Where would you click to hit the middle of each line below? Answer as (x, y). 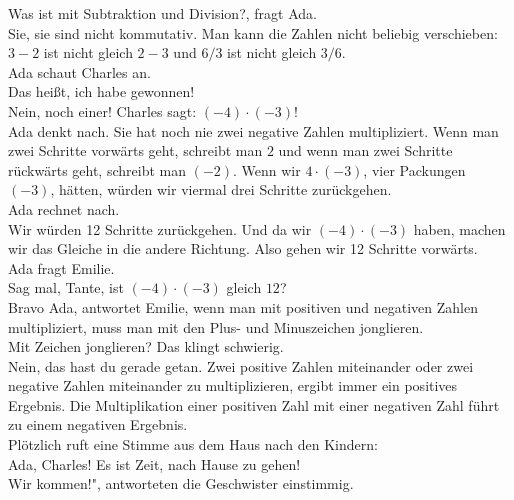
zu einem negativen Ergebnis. (98, 424)
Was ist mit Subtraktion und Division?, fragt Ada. (162, 13)
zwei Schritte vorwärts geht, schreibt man (135, 150)
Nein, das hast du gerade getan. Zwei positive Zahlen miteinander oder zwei (241, 365)
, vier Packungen (414, 169)
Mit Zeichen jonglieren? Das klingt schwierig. (146, 346)
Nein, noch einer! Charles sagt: (102, 110)
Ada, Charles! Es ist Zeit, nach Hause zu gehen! (154, 463)
